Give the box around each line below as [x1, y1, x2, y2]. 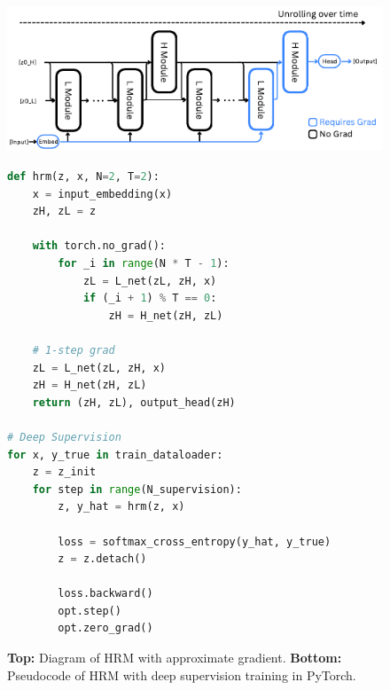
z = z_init [32, 466, 97, 479]
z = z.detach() [58, 553, 147, 566]
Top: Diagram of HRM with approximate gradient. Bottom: [7, 648, 342, 667]
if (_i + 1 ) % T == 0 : [82, 292, 217, 305]
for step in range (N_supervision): [32, 482, 242, 496]
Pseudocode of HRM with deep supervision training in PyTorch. [7, 665, 356, 684]
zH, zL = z [32, 205, 97, 218]
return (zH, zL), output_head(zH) [32, 396, 236, 409]
